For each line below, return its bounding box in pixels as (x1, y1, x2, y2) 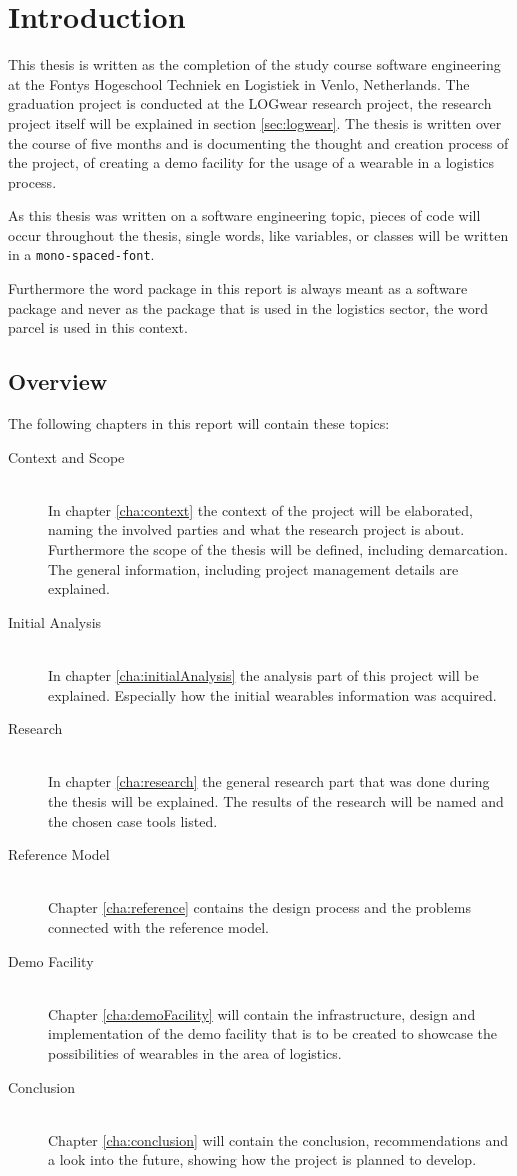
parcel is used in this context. (8, 317, 188, 338)
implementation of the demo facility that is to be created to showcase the (48, 1023, 497, 1044)
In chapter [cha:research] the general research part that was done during (48, 771, 490, 792)
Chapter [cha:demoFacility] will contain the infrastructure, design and (48, 1003, 476, 1024)
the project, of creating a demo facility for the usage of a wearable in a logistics (8, 152, 495, 173)
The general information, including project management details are (48, 558, 459, 579)
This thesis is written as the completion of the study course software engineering (8, 54, 501, 75)
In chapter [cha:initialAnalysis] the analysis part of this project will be (48, 665, 479, 686)
